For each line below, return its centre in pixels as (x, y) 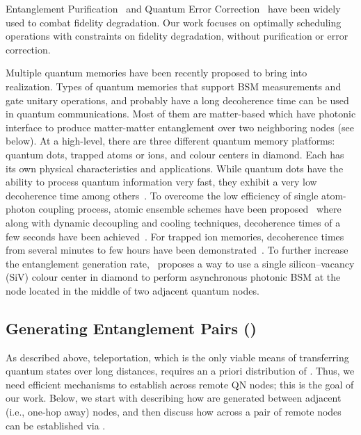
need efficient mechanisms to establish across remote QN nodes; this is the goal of (180, 384)
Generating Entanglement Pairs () (131, 328)
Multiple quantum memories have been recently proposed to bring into (157, 73)
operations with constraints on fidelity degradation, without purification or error (177, 36)
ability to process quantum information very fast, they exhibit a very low (161, 182)
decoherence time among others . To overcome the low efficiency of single (162, 195)
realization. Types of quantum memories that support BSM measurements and (174, 86)
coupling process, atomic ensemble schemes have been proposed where (190, 209)
